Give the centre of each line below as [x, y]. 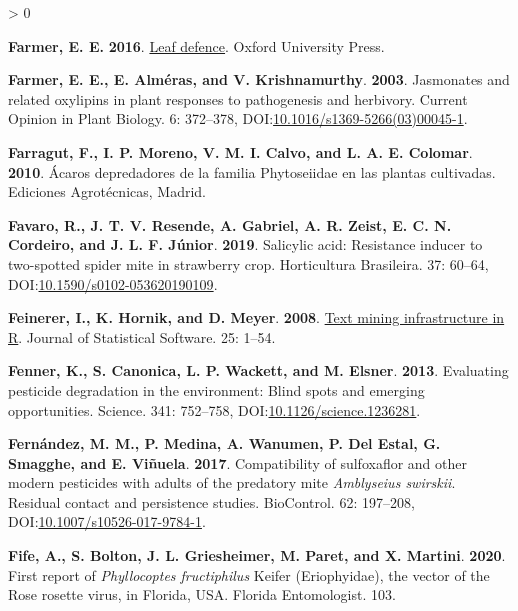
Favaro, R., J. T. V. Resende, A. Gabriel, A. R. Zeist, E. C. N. [230, 224]
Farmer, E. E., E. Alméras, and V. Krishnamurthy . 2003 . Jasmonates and [259, 79]
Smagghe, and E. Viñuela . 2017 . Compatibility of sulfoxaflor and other [237, 462]
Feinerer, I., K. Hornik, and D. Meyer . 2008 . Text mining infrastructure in [256, 317]
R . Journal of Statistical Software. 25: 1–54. [142, 336]
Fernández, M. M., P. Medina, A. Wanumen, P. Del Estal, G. [224, 443]
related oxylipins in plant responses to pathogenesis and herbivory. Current [238, 98]
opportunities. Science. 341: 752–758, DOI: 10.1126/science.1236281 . [214, 409]
